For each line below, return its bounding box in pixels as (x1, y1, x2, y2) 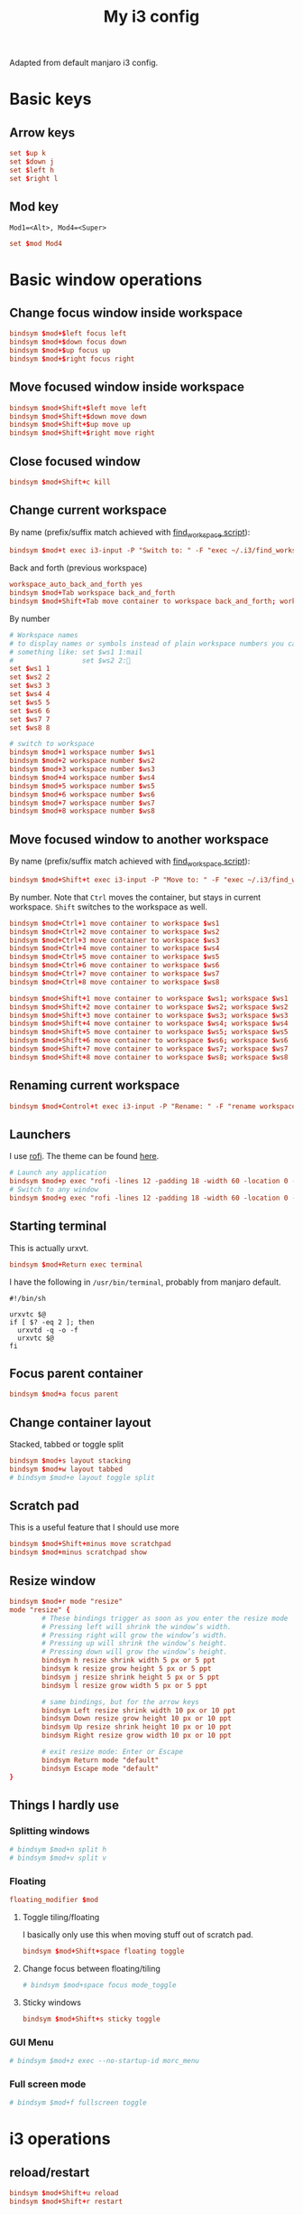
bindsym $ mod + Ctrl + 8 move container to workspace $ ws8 (9, 977, 220, 986)
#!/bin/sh (9, 1294, 47, 1303)
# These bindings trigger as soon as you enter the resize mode (41, 1614, 289, 1623)
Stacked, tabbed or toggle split (9, 1439, 124, 1450)
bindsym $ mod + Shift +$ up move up (9, 420, 131, 429)
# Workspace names (9, 630, 78, 639)
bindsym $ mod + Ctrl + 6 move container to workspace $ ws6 (9, 961, 220, 970)
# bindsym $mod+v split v (9, 1853, 106, 1863)
